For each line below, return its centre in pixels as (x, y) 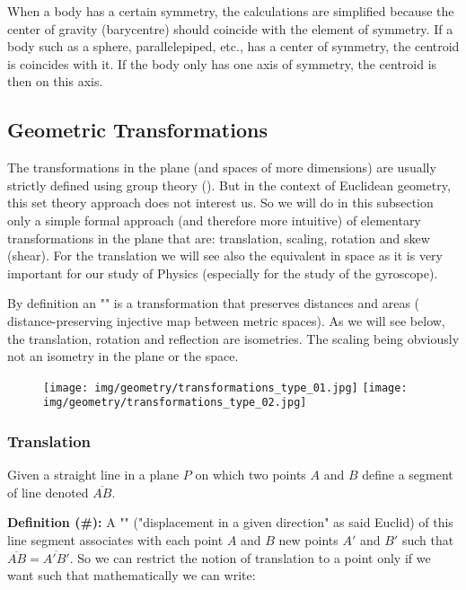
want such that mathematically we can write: (132, 575)
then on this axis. (55, 81)
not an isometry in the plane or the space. (123, 356)
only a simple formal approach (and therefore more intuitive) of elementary (214, 220)
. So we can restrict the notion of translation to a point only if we (250, 557)
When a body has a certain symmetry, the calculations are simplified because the (231, 11)
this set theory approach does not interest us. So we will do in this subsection (220, 203)
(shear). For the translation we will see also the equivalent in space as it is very (225, 255)
